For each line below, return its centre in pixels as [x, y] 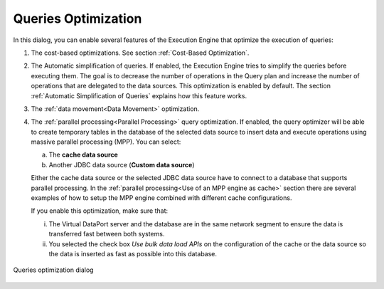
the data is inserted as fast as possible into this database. [133, 253]
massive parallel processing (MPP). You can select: [106, 142]
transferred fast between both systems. [107, 234]
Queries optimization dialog [53, 270]
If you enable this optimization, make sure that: [100, 211]
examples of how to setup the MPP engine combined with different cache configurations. [161, 198]
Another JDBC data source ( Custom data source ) [122, 164]
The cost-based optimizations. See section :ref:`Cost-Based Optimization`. [140, 53]
